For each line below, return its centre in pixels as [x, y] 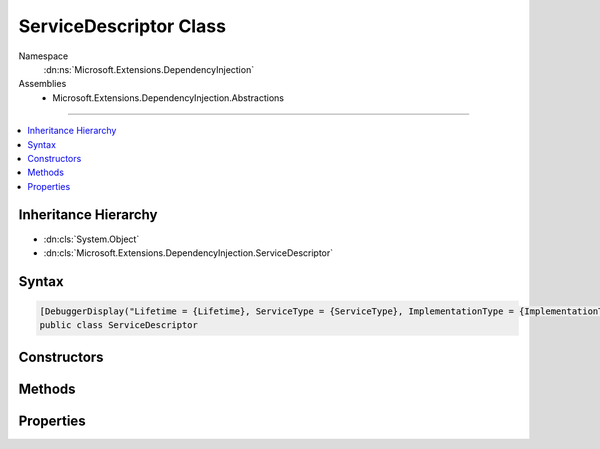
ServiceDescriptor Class [122, 26]
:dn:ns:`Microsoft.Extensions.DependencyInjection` [149, 69]
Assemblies [42, 84]
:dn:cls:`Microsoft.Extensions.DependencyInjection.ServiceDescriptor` [188, 252]
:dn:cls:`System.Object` [91, 239]
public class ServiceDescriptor [119, 325]
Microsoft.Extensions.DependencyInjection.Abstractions [168, 97]
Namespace [43, 56]
